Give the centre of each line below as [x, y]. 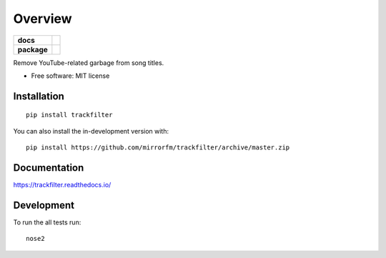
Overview [43, 19]
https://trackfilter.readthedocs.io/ [62, 185]
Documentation [49, 168]
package [33, 49]
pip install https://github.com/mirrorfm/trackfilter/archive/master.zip [158, 148]
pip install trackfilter [69, 115]
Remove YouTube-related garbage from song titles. [89, 63]
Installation [39, 96]
